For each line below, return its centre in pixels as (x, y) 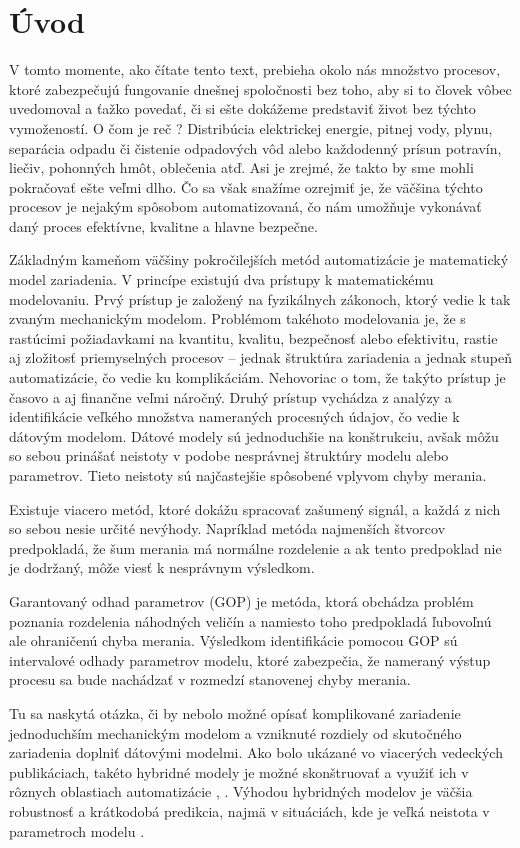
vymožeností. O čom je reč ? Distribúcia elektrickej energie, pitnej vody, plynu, (251, 127)
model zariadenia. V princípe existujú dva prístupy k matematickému (221, 279)
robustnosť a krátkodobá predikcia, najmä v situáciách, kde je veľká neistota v (249, 810)
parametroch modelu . (77, 830)
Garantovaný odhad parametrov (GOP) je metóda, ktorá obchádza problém (241, 600)
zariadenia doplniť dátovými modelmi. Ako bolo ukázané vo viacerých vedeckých (256, 752)
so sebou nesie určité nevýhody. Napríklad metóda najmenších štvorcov (227, 528)
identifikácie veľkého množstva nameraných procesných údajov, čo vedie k (234, 416)
